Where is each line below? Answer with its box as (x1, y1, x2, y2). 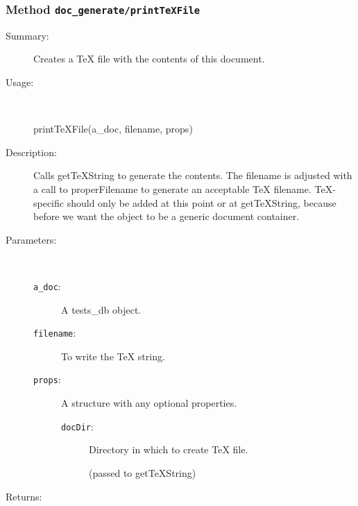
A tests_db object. (61, 302, 142, 317)
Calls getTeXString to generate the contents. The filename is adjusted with (33, 168, 352, 183)
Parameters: (6, 232, 57, 246)
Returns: (6, 489, 42, 503)
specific (33, 195, 65, 210)
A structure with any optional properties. (61, 396, 237, 410)
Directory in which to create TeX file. (89, 442, 248, 457)
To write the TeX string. (61, 348, 165, 363)
